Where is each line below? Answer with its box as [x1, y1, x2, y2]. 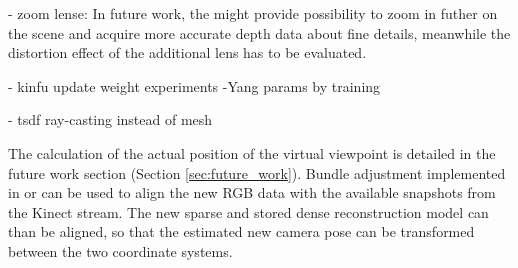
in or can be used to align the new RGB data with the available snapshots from [8, 182, 496, 203]
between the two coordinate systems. [8, 240, 233, 261]
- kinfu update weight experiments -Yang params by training [8, 75, 381, 96]
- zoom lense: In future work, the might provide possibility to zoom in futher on [8, 3, 498, 23]
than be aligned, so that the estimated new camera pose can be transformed [8, 221, 475, 242]
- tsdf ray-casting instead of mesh [8, 109, 213, 130]
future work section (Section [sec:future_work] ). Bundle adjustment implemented [8, 162, 506, 183]
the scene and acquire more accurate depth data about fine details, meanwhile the [8, 22, 511, 43]
